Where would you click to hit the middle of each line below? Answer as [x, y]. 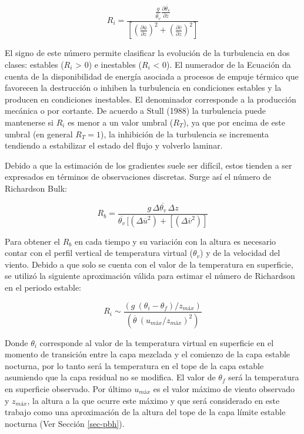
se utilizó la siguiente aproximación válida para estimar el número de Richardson [150, 276]
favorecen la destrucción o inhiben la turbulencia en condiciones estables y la [143, 88]
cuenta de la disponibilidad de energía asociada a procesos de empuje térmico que [152, 76]
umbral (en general [39, 134]
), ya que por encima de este [234, 122]
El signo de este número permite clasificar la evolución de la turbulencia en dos [147, 53]
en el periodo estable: [43, 287]
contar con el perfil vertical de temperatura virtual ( [99, 253]
